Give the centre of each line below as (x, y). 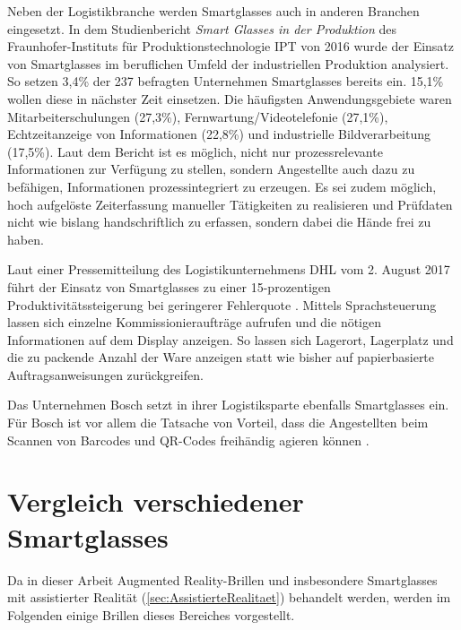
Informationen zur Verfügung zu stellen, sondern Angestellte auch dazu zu (211, 169)
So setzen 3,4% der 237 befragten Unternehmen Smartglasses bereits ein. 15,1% (226, 81)
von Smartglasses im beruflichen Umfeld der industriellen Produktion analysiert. (228, 63)
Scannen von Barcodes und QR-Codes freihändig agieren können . (188, 440)
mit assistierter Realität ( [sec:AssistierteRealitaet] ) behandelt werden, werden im (229, 597)
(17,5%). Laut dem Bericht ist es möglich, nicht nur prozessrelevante (195, 151)
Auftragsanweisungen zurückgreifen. (105, 374)
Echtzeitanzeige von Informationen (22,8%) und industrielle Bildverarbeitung (219, 134)
